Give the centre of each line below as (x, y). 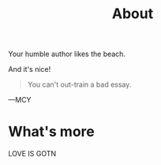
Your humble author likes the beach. (67, 54)
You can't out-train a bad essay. (79, 84)
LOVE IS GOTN (32, 154)
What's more (51, 132)
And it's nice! (30, 69)
